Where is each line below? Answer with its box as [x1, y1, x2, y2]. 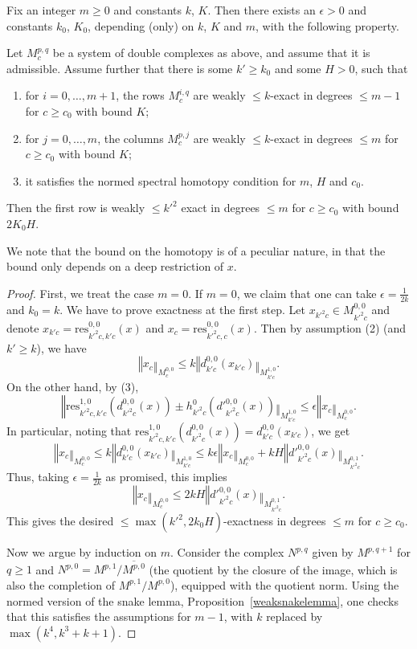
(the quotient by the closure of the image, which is [149, 561, 398, 578]
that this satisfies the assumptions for [6, 608, 191, 625]
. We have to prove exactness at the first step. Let [59, 300, 305, 317]
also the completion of [6, 576, 116, 593]
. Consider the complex [170, 544, 284, 561]
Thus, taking [6, 468, 69, 485]
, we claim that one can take [236, 284, 377, 301]
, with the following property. [255, 17, 399, 34]
